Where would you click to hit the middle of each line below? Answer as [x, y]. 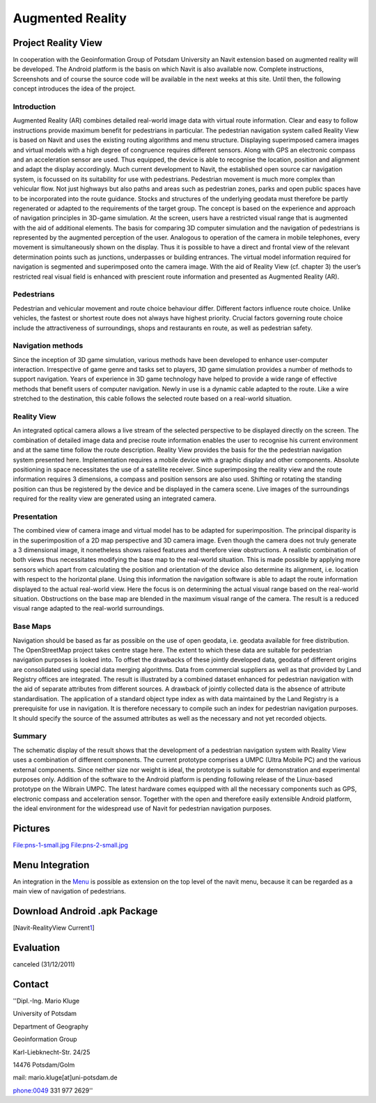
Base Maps [32, 627]
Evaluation [37, 948]
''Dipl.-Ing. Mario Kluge [46, 1001]
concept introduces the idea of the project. [74, 89]
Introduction [34, 107]
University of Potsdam [45, 1014]
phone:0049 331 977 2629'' [53, 1090]
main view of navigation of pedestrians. [70, 891]
